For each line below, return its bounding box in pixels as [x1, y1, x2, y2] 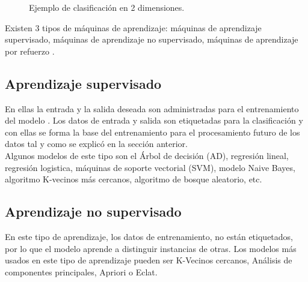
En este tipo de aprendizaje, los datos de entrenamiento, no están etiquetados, [5, 230, 293, 242]
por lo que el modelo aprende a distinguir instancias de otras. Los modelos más [5, 242, 297, 254]
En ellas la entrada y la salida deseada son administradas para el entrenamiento [5, 102, 299, 115]
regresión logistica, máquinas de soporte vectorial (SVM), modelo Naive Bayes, [5, 161, 295, 173]
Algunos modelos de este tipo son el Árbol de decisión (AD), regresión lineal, [5, 149, 289, 161]
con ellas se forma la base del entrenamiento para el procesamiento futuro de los [5, 125, 300, 138]
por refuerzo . [5, 44, 55, 57]
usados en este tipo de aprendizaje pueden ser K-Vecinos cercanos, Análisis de [5, 254, 292, 266]
